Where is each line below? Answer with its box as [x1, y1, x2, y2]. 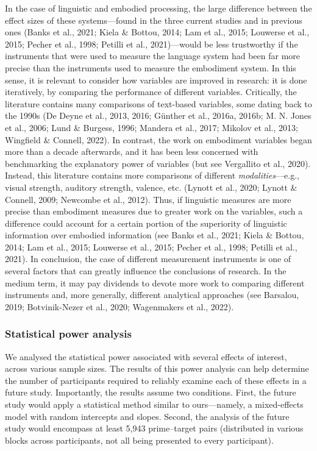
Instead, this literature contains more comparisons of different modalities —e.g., [5, 169, 299, 182]
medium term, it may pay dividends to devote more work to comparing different [5, 276, 305, 289]
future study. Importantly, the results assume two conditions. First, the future [5, 386, 296, 399]
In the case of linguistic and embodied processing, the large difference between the [5, 2, 312, 14]
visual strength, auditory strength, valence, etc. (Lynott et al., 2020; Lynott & [5, 180, 297, 193]
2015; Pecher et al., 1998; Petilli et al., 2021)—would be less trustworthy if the [5, 37, 298, 50]
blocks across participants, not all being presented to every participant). [5, 433, 274, 446]
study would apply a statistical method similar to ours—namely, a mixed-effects [5, 398, 304, 411]
